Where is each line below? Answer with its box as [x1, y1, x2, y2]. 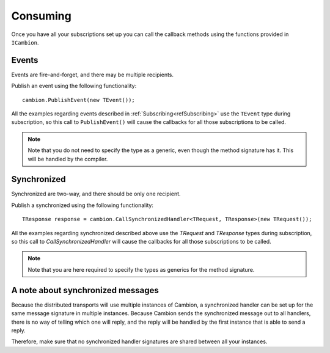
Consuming [11, 9, 71, 23]
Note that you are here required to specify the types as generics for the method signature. [28, 266, 255, 273]
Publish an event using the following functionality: [11, 82, 137, 90]
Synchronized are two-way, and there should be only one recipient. [11, 190, 181, 198]
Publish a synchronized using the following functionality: [11, 202, 154, 209]
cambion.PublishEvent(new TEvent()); [22, 96, 136, 103]
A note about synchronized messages [11, 285, 159, 296]
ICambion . [11, 38, 39, 46]
